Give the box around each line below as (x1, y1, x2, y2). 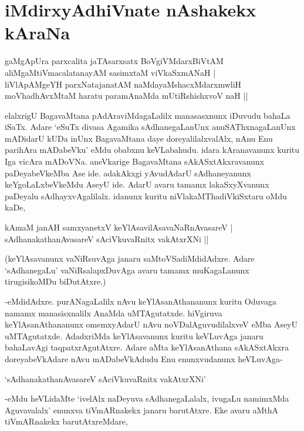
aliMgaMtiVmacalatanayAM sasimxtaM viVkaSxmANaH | (5, 66, 216, 78)
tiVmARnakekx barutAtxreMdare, (5, 415, 128, 427)
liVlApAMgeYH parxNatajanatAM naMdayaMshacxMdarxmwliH (5, 78, 242, 90)
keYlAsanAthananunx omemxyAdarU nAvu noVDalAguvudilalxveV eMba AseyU (5, 318, 298, 330)
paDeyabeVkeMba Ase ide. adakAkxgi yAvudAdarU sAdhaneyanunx (5, 166, 251, 179)
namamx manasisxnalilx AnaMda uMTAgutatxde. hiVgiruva (5, 306, 222, 319)
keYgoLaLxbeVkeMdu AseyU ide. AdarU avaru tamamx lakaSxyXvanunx (5, 178, 269, 191)
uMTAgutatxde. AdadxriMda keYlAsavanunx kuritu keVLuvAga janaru (5, 329, 264, 342)
